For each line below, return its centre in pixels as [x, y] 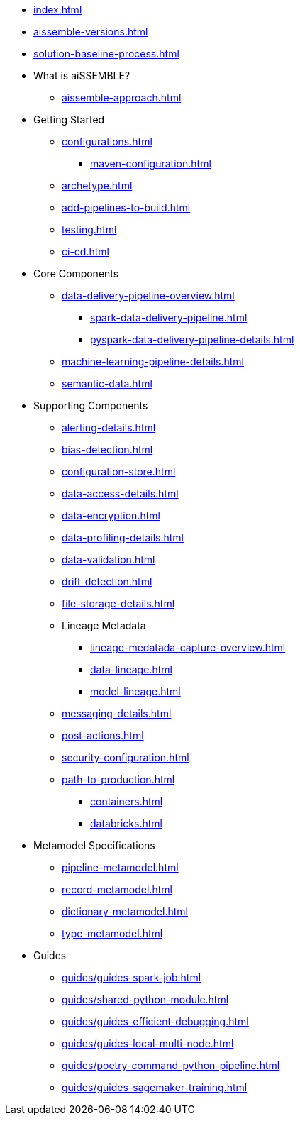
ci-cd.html [85, 252]
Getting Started [69, 120]
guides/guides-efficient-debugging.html [155, 1021]
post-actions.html [103, 735]
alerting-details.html [109, 427]
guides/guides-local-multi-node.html [148, 1043]
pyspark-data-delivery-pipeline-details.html [192, 339]
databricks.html [126, 823]
